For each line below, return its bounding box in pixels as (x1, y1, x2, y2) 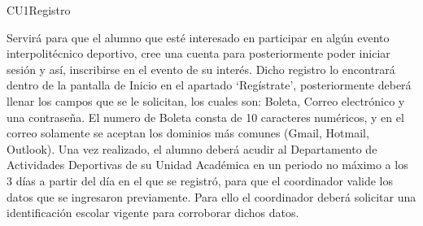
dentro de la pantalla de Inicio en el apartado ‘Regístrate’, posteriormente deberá (7, 76, 412, 93)
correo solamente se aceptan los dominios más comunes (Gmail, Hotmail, (7, 124, 369, 141)
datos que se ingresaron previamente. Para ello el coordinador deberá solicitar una (7, 188, 416, 205)
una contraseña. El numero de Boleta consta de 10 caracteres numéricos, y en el (7, 108, 404, 125)
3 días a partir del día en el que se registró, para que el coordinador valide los (7, 172, 394, 189)
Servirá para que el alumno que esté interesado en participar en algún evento (7, 28, 390, 46)
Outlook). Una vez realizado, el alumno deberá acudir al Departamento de (7, 140, 377, 157)
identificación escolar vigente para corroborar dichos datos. (7, 204, 299, 221)
